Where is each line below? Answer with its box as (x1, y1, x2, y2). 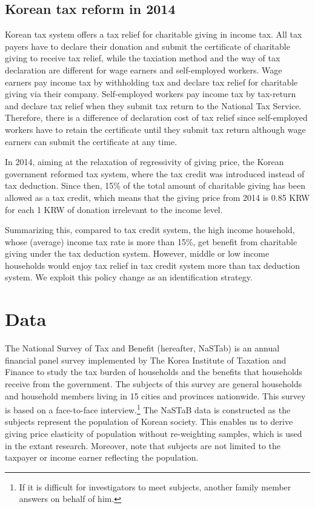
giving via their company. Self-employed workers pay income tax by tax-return (5, 87, 296, 100)
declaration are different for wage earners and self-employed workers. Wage (5, 63, 282, 76)
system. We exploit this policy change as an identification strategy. (5, 271, 253, 283)
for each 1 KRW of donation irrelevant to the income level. (5, 203, 223, 215)
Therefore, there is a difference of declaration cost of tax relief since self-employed (5, 111, 308, 124)
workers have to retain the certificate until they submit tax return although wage (5, 123, 306, 135)
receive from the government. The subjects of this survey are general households (5, 377, 302, 390)
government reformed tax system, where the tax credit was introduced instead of (5, 167, 305, 180)
